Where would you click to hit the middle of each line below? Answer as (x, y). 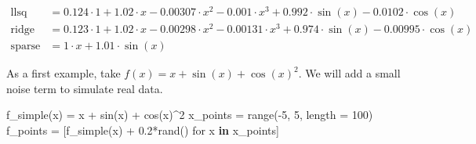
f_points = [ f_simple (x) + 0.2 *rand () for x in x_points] (143, 130)
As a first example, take (64, 73)
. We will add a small (349, 73)
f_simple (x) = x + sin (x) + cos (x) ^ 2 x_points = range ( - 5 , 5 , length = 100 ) (190, 115)
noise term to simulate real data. (85, 88)
